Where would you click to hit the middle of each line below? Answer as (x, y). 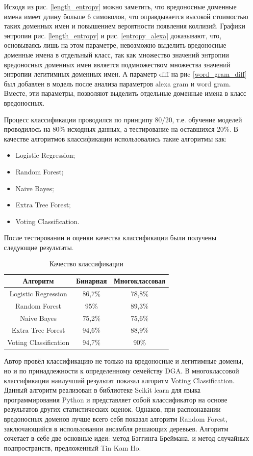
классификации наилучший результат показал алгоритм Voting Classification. (119, 380)
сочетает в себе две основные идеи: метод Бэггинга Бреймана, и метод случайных (127, 438)
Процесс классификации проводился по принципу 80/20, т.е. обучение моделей (123, 119)
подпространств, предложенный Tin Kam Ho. (73, 447)
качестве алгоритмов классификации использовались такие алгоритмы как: (115, 138)
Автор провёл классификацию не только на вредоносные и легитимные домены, (124, 361)
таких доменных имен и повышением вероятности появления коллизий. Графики (125, 26)
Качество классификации (86, 264)
